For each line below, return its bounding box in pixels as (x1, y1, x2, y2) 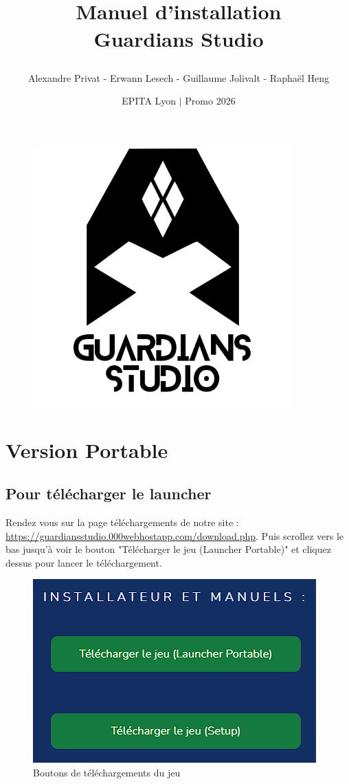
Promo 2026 (185, 94, 236, 108)
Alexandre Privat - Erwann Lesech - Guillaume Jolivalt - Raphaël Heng (28, 70, 329, 85)
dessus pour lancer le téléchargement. (5, 555, 162, 569)
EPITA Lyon (122, 94, 177, 108)
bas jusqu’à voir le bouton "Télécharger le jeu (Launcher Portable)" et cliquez (5, 542, 331, 556)
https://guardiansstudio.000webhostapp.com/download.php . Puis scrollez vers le (5, 528, 344, 543)
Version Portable (5, 435, 168, 464)
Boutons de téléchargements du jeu (33, 765, 181, 780)
